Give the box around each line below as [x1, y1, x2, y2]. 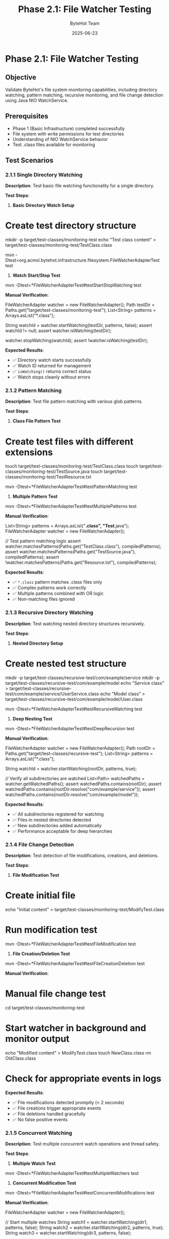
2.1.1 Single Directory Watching [5, 171, 83, 178]
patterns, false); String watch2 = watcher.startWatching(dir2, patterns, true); [5, 1224, 164, 1230]
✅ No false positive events [12, 1116, 68, 1122]
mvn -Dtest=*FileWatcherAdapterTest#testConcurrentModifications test [5, 1189, 155, 1196]
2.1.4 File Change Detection [5, 841, 74, 848]
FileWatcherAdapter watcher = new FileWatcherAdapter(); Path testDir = [5, 302, 155, 308]
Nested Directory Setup [12, 640, 64, 646]
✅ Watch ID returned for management [12, 363, 92, 369]
